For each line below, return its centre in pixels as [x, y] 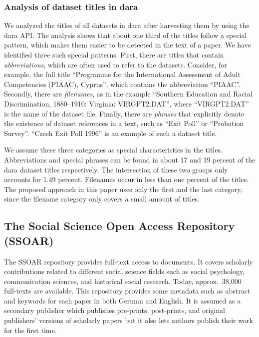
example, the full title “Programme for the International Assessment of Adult [122, 74]
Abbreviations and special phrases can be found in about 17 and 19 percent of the [130, 159]
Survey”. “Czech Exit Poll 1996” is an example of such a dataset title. [111, 133]
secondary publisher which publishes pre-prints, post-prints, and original [115, 310]
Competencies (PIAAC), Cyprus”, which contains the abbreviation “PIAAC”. [122, 84]
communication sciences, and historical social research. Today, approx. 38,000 [123, 281]
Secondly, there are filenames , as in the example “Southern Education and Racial [128, 94]
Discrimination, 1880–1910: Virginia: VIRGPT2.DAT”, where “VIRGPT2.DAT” [127, 103]
